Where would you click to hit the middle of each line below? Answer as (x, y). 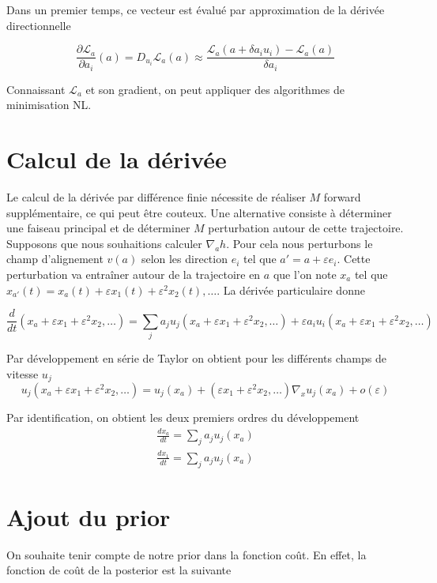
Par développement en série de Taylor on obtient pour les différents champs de (196, 357)
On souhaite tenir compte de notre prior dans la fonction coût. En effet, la (186, 554)
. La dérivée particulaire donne (291, 290)
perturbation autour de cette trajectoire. (306, 228)
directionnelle (39, 25)
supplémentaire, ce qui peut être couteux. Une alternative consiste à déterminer (199, 212)
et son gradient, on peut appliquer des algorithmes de (215, 89)
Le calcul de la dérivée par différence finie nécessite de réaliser (156, 197)
